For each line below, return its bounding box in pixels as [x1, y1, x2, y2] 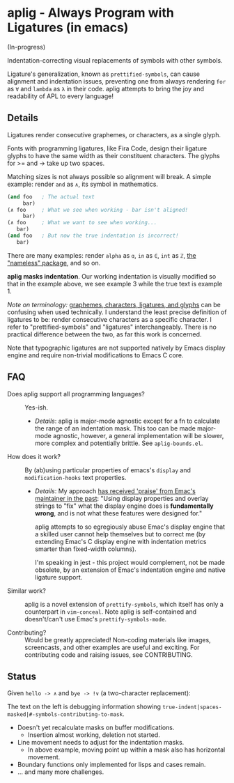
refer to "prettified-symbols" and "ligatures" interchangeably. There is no [7, 323, 217, 331]
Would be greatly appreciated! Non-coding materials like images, [24, 635, 211, 644]
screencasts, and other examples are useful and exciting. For [24, 643, 200, 651]
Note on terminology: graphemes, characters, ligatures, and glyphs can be [7, 300, 221, 309]
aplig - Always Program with [7, 5, 174, 21]
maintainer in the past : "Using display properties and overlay [34, 494, 209, 502]
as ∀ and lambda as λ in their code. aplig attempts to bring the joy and [7, 84, 204, 93]
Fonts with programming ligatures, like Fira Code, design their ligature [7, 144, 208, 153]
